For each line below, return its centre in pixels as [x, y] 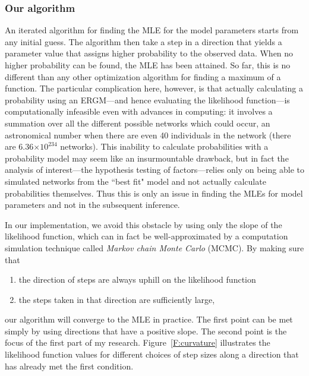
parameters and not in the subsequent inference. [92, 205]
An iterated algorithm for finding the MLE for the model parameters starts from [152, 30]
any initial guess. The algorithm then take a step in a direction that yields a [144, 41]
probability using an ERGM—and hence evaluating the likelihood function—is [147, 99]
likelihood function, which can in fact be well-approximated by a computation [146, 236]
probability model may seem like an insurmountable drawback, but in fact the [147, 158]
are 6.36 [19, 146]
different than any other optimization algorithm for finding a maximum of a [143, 76]
